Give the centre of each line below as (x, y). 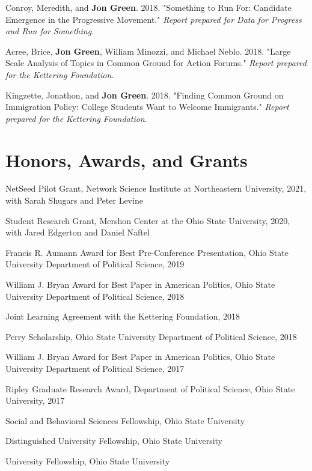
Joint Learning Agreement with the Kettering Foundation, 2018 (123, 316)
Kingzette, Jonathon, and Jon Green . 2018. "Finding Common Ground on (145, 95)
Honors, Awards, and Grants (127, 160)
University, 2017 (35, 400)
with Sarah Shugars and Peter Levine (74, 200)
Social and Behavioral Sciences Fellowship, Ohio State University (125, 420)
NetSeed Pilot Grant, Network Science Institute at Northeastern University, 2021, (156, 188)
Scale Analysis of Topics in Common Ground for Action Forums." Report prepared (156, 63)
